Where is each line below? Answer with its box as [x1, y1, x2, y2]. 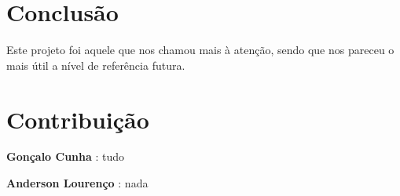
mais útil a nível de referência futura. [6, 56, 185, 73]
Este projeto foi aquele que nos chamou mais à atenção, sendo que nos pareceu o [6, 42, 394, 58]
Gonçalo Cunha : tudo [6, 148, 125, 165]
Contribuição [6, 103, 149, 135]
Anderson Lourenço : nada [6, 175, 149, 191]
